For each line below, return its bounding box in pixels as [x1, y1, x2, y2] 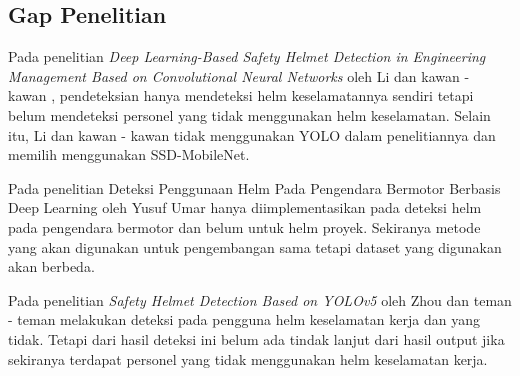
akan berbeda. [8, 256, 95, 277]
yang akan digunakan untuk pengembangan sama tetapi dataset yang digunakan [8, 236, 502, 257]
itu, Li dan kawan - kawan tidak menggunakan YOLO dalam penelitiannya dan [8, 124, 496, 145]
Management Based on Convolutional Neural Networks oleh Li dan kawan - [8, 65, 470, 86]
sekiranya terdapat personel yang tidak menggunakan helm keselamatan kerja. [8, 348, 488, 369]
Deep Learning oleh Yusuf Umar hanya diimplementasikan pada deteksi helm [8, 197, 482, 218]
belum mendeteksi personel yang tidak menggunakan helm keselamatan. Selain [8, 104, 491, 125]
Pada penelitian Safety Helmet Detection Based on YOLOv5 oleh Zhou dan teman [8, 289, 512, 310]
